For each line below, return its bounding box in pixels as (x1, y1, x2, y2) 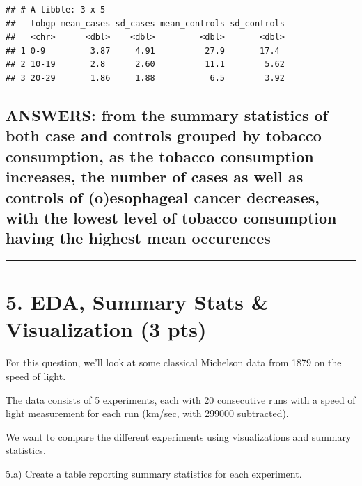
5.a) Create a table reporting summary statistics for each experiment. (6, 466, 302, 480)
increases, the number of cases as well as (6, 166, 304, 187)
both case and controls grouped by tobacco (6, 125, 322, 146)
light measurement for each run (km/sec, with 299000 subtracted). (6, 406, 289, 421)
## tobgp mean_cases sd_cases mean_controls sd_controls (6, 18, 285, 29)
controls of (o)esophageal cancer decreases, (6, 186, 320, 207)
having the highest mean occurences (6, 227, 271, 249)
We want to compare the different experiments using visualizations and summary (6, 429, 352, 444)
